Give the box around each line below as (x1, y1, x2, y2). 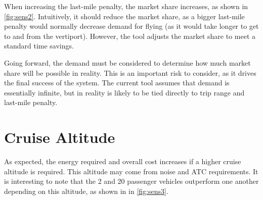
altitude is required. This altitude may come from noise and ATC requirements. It (4, 166, 258, 176)
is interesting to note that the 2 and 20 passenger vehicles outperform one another (4, 176, 259, 186)
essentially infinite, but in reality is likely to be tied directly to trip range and (4, 87, 245, 97)
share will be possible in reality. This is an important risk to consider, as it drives (4, 67, 256, 78)
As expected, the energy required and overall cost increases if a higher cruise (4, 156, 241, 167)
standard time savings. (4, 40, 74, 51)
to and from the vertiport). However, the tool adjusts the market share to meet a (4, 30, 256, 41)
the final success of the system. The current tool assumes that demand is (4, 77, 230, 88)
